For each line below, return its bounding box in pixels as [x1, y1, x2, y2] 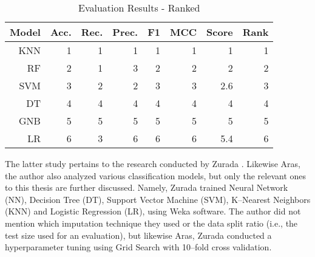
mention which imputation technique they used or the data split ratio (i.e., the [5, 216, 298, 229]
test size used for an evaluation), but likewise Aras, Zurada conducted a [5, 228, 272, 241]
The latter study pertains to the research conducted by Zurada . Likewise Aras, [5, 157, 300, 170]
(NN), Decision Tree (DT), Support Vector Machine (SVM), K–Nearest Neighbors [5, 193, 311, 205]
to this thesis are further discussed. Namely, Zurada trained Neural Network [5, 181, 288, 194]
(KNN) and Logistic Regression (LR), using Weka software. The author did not [5, 205, 301, 218]
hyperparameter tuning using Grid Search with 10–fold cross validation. [5, 241, 272, 253]
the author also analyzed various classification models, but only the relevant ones [5, 169, 307, 182]
